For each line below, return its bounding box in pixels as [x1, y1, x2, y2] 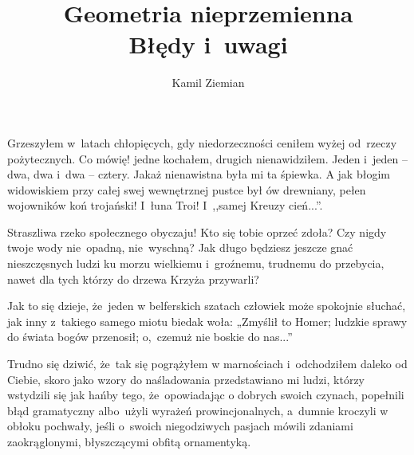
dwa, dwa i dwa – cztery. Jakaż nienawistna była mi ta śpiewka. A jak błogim [7, 166, 390, 182]
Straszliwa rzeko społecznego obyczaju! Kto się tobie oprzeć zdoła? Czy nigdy [7, 223, 387, 240]
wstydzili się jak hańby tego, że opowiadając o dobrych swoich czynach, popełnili [7, 386, 404, 403]
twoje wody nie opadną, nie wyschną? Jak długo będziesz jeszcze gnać [7, 239, 353, 256]
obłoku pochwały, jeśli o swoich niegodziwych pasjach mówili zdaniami [7, 418, 353, 434]
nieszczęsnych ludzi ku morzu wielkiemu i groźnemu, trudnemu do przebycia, [7, 255, 384, 272]
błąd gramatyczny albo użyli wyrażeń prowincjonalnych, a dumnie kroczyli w [7, 402, 388, 418]
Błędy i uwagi [128, 28, 288, 61]
